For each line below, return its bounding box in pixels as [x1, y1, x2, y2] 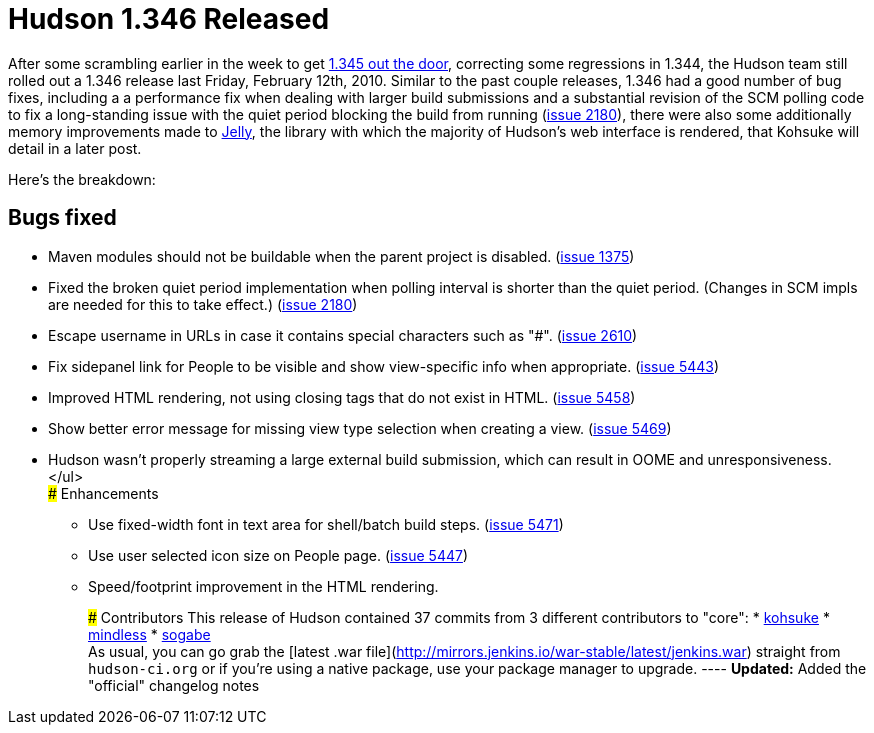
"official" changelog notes [88, 676, 260, 694]
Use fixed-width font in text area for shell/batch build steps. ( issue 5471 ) [88, 515, 564, 533]
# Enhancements [48, 484, 159, 502]
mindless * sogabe [88, 625, 211, 643]
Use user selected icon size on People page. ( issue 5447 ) [88, 546, 469, 564]
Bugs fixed [8, 205, 117, 231]
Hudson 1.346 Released [8, 2, 330, 36]
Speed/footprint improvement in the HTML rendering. [88, 577, 439, 595]
